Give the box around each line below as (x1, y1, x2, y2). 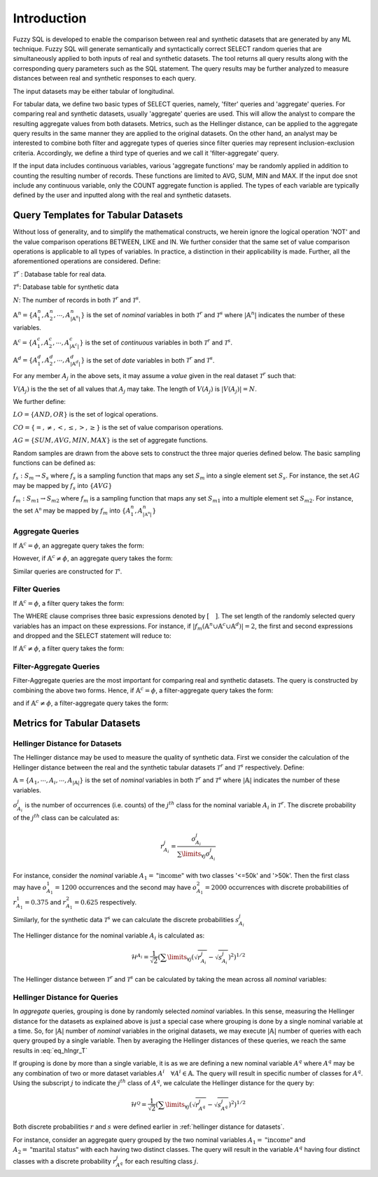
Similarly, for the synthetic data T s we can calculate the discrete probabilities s (13, 914, 239, 924)
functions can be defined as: (13, 459, 96, 467)
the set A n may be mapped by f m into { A (13, 506, 131, 516)
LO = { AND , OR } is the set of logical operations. (13, 410, 159, 419)
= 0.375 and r (24, 898, 66, 906)
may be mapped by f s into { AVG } (13, 481, 113, 492)
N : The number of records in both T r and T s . (13, 295, 141, 304)
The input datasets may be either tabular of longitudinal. (13, 87, 175, 95)
